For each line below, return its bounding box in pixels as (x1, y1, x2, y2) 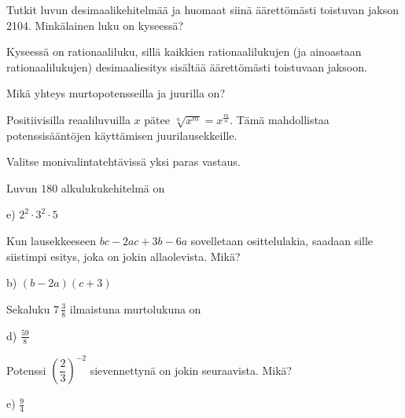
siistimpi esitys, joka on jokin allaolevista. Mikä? (6, 247, 241, 264)
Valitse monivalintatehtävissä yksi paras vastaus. (6, 153, 241, 170)
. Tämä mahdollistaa (230, 111, 330, 127)
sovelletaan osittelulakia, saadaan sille (190, 233, 374, 249)
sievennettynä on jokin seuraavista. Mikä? (90, 361, 293, 378)
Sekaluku (6, 300, 50, 317)
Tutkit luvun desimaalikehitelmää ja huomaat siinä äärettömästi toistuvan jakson (6, 2, 399, 17)
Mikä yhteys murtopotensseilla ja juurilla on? (6, 85, 226, 101)
